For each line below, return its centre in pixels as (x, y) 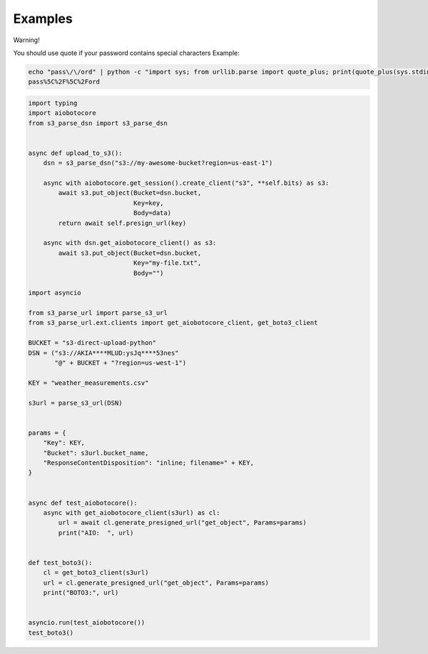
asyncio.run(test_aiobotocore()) (87, 623)
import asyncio (55, 293)
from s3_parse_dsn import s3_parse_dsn (98, 123)
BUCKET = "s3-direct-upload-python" (92, 343)
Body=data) (152, 213)
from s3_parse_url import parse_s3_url (98, 313)
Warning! (26, 40)
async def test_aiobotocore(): (83, 503)
